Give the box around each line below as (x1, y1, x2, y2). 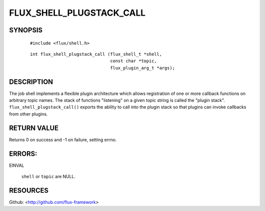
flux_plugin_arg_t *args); (110, 65, 175, 70)
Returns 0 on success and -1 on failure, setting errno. (9, 137, 117, 142)
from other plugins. (9, 111, 48, 117)
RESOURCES (9, 186, 49, 194)
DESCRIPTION (9, 77, 53, 86)
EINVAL (9, 162, 25, 168)
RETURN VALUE (9, 124, 59, 132)
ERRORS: (9, 149, 38, 158)
